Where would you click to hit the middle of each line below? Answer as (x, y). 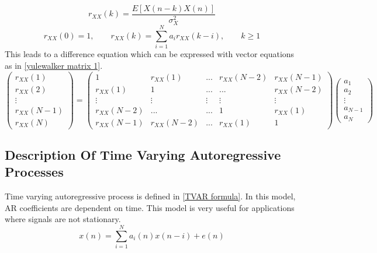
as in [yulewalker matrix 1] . (54, 65)
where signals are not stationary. (63, 219)
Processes (34, 172)
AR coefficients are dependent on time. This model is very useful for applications (150, 207)
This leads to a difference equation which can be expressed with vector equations (150, 54)
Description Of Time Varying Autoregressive (143, 155)
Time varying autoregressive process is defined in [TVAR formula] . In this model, (150, 196)
